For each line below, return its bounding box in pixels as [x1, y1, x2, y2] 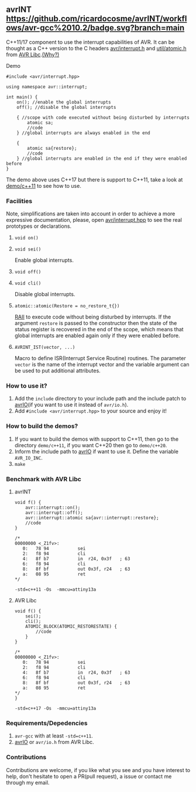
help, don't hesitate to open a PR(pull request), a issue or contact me [6, 773, 172, 780]
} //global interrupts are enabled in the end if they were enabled [16, 155, 187, 162]
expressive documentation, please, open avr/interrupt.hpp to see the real [6, 217, 183, 224]
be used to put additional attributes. [14, 367, 101, 374]
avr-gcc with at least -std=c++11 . [14, 732, 93, 739]
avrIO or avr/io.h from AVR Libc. [14, 739, 95, 746]
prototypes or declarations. [6, 222, 72, 230]
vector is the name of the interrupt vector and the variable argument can [14, 361, 190, 368]
